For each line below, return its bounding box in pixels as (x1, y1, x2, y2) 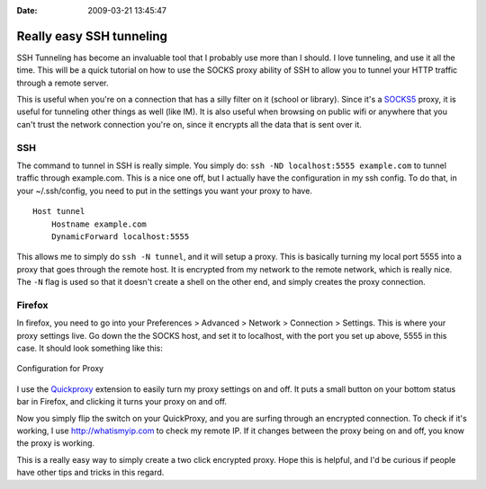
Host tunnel (32, 207, 85, 217)
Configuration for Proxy (16, 363, 103, 374)
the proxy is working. (16, 438, 94, 449)
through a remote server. (16, 77, 109, 88)
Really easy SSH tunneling (16, 28, 168, 44)
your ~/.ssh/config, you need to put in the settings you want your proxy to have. (16, 185, 312, 196)
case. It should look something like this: (16, 342, 164, 354)
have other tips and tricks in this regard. (16, 467, 165, 478)
